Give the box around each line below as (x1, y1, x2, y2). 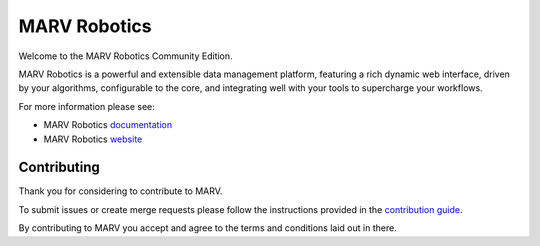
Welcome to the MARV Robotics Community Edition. (18, 50, 234, 62)
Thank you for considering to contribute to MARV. (18, 185, 223, 197)
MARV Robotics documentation (43, 119, 173, 131)
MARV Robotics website (43, 133, 143, 145)
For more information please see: (18, 100, 155, 112)
